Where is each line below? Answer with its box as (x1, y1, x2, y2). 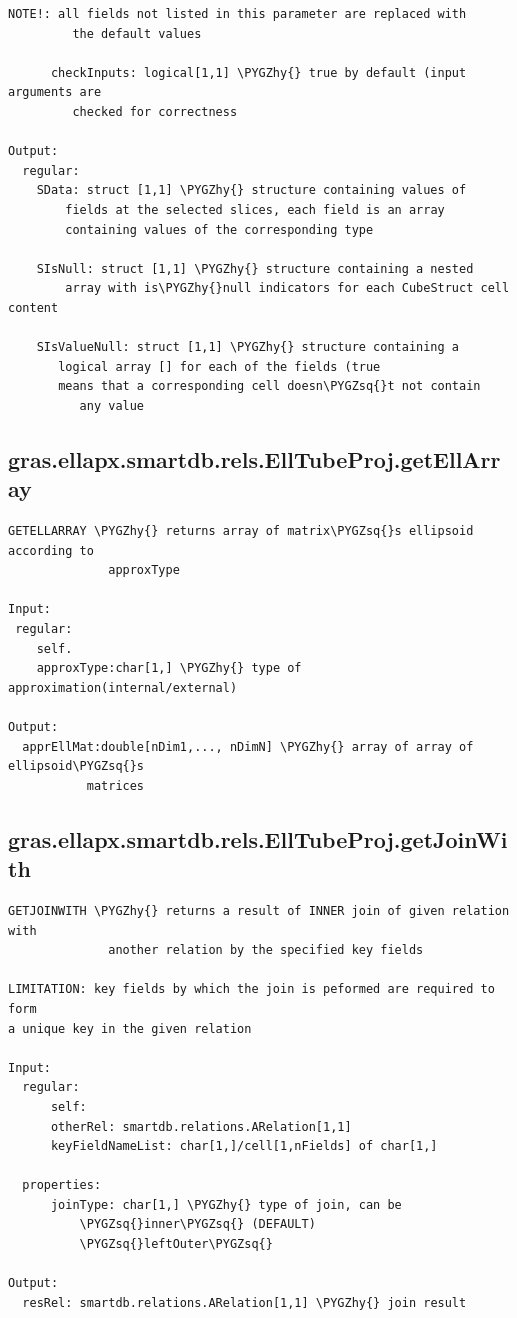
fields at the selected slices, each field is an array (65, 202, 445, 217)
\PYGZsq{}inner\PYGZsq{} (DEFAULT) (79, 1217, 316, 1232)
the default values (72, 26, 202, 41)
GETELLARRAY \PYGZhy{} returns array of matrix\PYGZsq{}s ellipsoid (8, 524, 474, 539)
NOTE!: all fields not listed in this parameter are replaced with (8, 7, 467, 21)
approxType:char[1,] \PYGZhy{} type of (36, 661, 302, 676)
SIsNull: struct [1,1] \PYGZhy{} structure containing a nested (36, 261, 474, 276)
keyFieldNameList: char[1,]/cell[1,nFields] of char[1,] (50, 1139, 438, 1154)
